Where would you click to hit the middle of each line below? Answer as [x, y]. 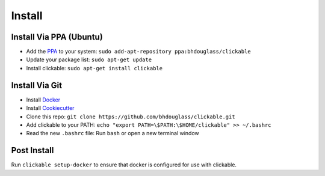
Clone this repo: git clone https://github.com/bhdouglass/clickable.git [131, 117]
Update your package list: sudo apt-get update [89, 59]
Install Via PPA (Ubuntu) [57, 37]
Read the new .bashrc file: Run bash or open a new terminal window [113, 133]
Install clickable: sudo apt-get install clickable [94, 68]
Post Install [32, 150]
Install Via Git [37, 85]
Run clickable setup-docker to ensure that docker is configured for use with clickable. [124, 165]
